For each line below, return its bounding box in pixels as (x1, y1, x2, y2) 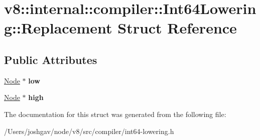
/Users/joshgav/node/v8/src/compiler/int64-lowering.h (4, 125, 174, 136)
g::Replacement (4, 17, 112, 38)
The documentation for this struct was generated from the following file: (4, 108, 226, 119)
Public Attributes (4, 51, 97, 67)
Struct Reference (117, 17, 237, 38)
